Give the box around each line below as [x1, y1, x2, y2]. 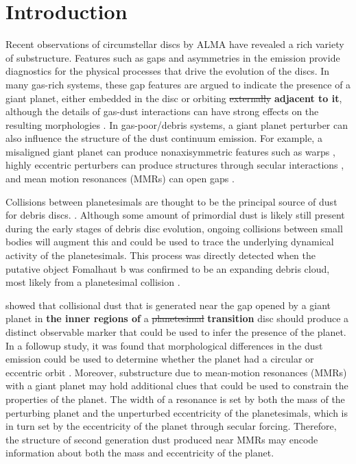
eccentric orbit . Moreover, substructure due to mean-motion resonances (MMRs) [5, 365, 347, 379]
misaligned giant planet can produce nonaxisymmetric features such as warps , [5, 144, 335, 158]
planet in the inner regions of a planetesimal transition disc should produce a [5, 311, 349, 326]
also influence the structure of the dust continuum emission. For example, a [5, 131, 322, 145]
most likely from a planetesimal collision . [5, 275, 180, 289]
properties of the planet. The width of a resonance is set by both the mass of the [5, 391, 345, 406]
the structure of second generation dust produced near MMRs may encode [5, 432, 318, 446]
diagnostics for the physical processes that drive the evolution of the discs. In [5, 64, 330, 78]
